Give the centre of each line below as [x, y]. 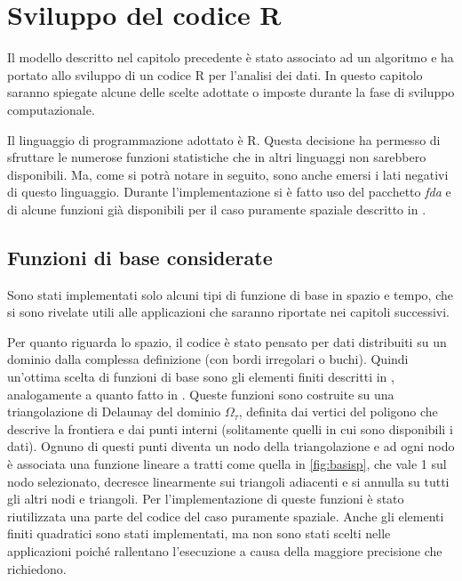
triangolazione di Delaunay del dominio [114, 412]
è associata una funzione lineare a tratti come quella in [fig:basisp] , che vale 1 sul [227, 464]
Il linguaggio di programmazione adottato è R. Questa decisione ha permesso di [224, 139]
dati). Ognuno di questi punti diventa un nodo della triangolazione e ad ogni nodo [231, 446]
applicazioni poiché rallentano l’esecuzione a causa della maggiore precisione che [225, 550]
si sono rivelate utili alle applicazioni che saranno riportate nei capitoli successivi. [229, 312]
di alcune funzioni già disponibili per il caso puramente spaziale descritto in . [217, 209]
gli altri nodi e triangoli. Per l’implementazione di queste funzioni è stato [206, 499]
